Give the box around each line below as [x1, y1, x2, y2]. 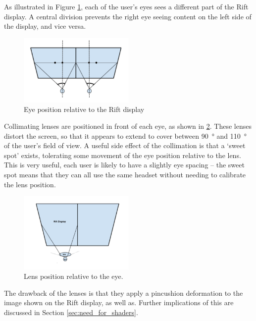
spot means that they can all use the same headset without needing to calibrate [4, 169, 246, 180]
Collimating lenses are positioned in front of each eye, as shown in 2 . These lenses [4, 121, 252, 131]
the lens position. [4, 179, 56, 189]
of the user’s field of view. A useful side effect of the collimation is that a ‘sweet [4, 140, 246, 151]
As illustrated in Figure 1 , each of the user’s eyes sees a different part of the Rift [4, 1, 249, 11]
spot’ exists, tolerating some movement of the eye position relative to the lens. [4, 150, 241, 160]
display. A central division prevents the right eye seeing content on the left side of [4, 11, 252, 21]
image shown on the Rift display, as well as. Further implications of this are [4, 297, 234, 308]
